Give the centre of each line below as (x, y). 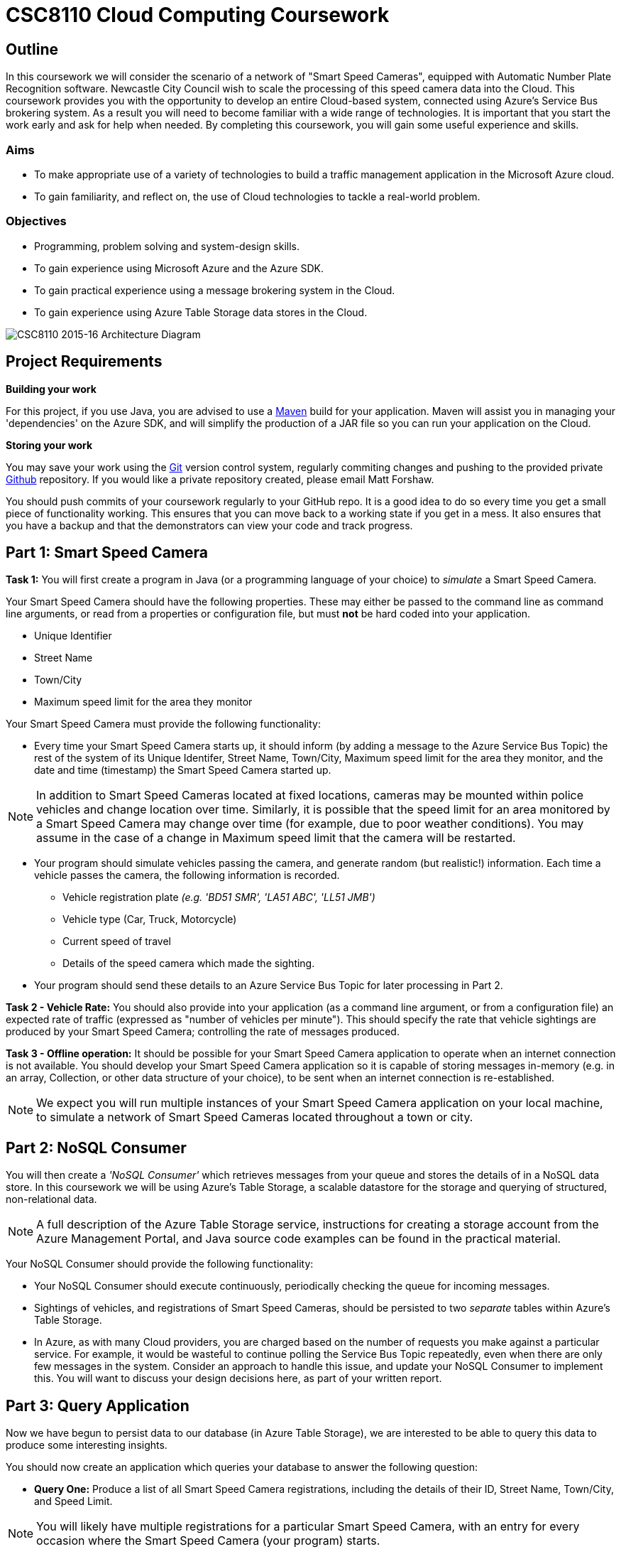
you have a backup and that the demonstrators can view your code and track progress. (209, 525)
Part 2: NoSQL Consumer (96, 1148)
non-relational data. (51, 1199)
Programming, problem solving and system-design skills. (167, 246)
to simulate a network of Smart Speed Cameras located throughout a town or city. (255, 1117)
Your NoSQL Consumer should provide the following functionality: (160, 1264)
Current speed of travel (117, 941)
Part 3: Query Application (98, 1405)
